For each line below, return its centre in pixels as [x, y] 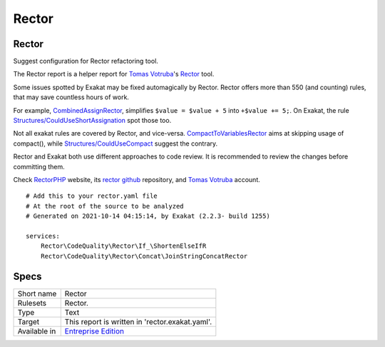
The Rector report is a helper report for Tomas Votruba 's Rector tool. [114, 74]
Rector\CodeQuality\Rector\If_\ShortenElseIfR [123, 246]
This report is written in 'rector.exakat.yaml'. [138, 321]
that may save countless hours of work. [71, 97]
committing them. [39, 166]
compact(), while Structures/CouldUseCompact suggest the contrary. [115, 144]
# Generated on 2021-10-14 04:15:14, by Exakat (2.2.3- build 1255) [148, 216]
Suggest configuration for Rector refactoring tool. [86, 61]
